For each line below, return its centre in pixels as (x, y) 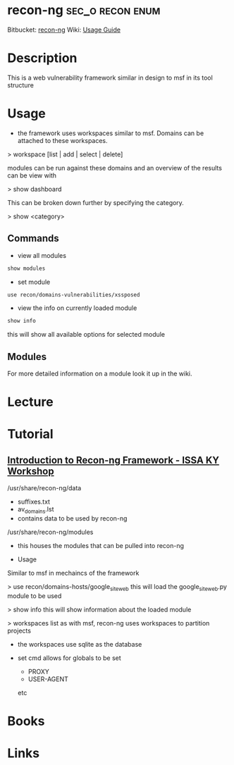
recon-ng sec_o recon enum (84, 10)
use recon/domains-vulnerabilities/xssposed (74, 294)
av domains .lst (36, 510)
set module (34, 282)
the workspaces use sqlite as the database (80, 644)
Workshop (31, 471)
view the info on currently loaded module (77, 308)
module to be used (35, 596)
